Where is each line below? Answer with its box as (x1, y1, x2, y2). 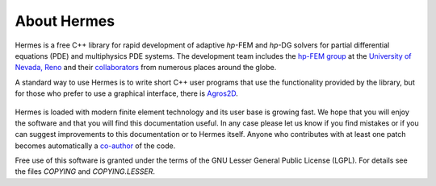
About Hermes (15, 12, 115, 30)
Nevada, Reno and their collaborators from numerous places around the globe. (15, 63, 277, 72)
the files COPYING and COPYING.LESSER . (15, 167, 156, 176)
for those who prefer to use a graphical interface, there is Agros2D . (15, 89, 238, 98)
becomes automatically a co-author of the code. (15, 141, 176, 151)
